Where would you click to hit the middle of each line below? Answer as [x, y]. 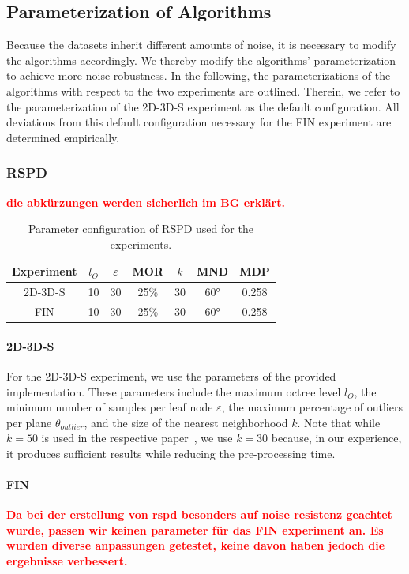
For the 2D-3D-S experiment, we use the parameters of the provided [171, 375]
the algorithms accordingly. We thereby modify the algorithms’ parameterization [201, 60]
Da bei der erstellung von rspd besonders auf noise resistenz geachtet [199, 514]
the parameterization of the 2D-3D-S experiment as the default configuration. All [203, 106]
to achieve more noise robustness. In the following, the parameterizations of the [199, 75]
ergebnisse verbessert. [67, 561]
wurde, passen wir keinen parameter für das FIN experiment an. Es [195, 529]
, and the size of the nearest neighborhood [186, 422]
